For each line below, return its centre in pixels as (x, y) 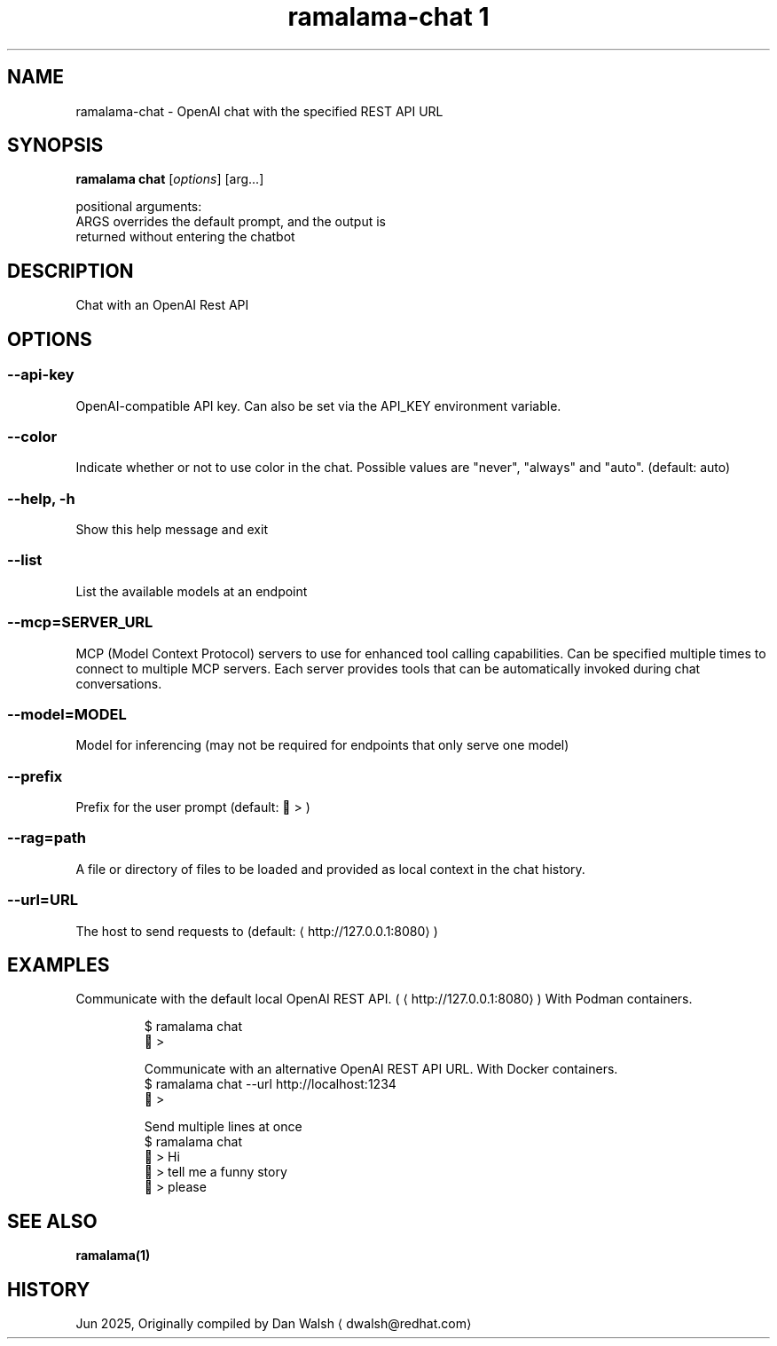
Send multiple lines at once (223, 1127)
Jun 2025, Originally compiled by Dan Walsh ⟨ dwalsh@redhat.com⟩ (274, 1324)
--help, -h (41, 498)
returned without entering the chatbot (185, 237)
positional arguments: (139, 207)
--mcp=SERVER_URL (80, 622)
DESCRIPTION (71, 271)
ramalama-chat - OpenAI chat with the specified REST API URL (259, 111)
